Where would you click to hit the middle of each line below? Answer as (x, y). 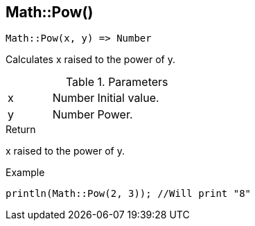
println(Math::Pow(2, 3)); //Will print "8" (129, 194)
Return (21, 130)
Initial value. (128, 98)
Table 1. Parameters (117, 82)
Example (25, 173)
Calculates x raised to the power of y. (90, 60)
